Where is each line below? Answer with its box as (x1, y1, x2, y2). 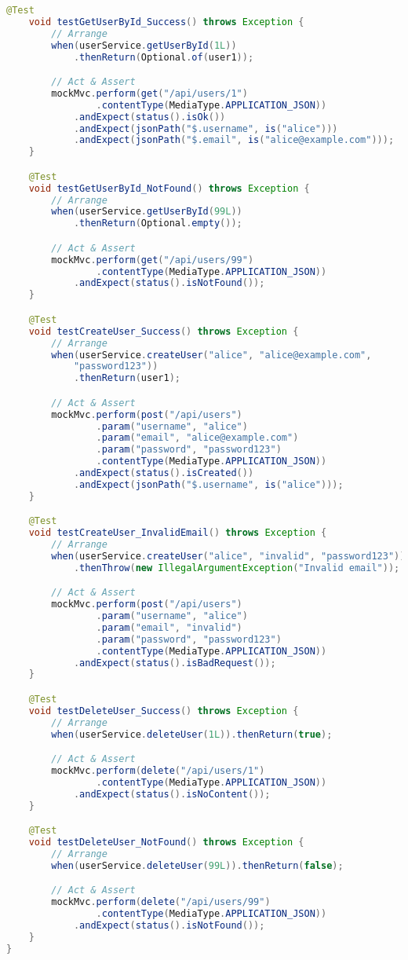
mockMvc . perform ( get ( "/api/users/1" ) (51, 87, 248, 99)
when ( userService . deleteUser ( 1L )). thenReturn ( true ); (51, 728, 333, 740)
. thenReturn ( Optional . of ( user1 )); (73, 51, 254, 63)
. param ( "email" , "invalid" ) (96, 621, 242, 633)
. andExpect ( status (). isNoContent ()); (73, 788, 271, 800)
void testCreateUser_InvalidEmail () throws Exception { (28, 527, 327, 539)
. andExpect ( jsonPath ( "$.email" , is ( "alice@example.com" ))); (73, 134, 395, 146)
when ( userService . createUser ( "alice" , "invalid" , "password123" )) (51, 550, 406, 562)
